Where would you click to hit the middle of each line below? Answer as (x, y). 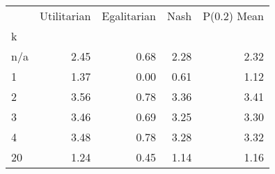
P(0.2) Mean (233, 16)
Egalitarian (129, 16)
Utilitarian (65, 16)
